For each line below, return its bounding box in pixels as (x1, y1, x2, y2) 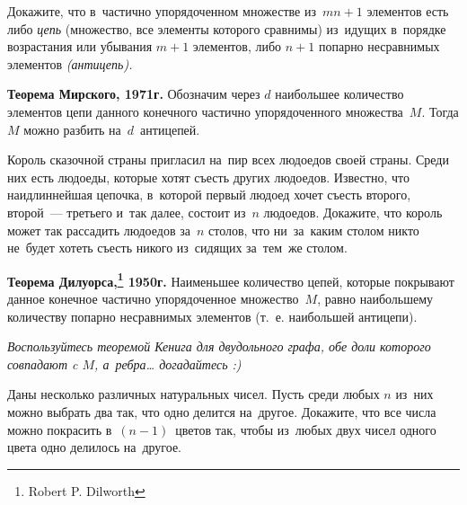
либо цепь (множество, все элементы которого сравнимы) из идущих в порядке (7, 19, 446, 38)
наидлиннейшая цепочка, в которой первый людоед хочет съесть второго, (7, 185, 411, 204)
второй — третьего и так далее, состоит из (7, 202, 246, 221)
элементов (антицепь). (7, 54, 133, 73)
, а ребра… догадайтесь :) (94, 354, 242, 373)
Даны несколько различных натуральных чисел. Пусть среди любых (7, 385, 380, 403)
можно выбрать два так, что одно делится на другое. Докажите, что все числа (7, 402, 436, 421)
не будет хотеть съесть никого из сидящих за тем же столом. (7, 238, 348, 257)
